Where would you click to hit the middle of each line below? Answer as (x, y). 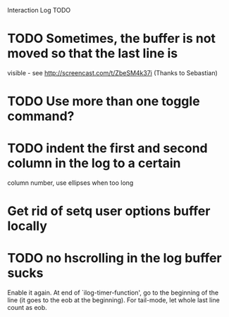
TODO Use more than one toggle (104, 102)
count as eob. (27, 308)
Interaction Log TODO (39, 10)
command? (41, 116)
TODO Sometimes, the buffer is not (112, 39)
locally (27, 226)
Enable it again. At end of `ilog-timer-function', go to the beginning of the (113, 293)
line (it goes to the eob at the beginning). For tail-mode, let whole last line (113, 300)
